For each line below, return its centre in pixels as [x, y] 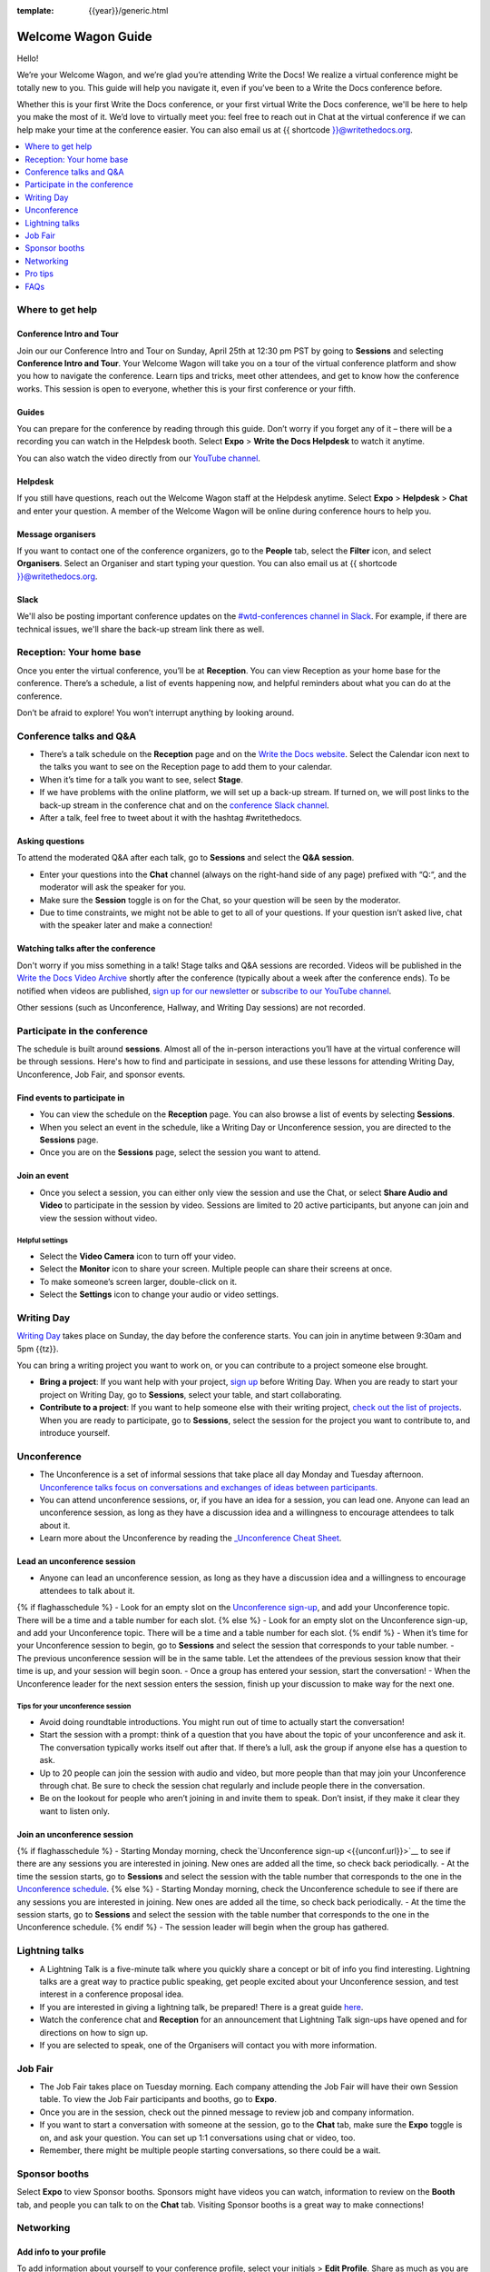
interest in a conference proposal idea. [112, 1994]
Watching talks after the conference [86, 949]
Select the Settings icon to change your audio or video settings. [159, 1294]
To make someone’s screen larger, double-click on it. [138, 1281]
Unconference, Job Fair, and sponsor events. [101, 1074]
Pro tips [39, 274]
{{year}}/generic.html [128, 10]
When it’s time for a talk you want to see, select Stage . [142, 779]
